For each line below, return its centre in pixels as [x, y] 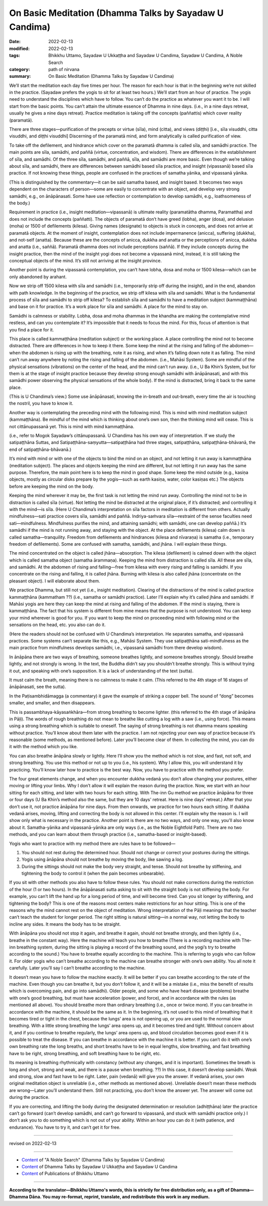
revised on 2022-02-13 [33, 1143]
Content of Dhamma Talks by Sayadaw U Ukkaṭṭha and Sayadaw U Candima [100, 1166]
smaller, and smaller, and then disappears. [52, 703]
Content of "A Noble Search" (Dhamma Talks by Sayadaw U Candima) [93, 1160]
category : [20, 69]
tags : [15, 56]
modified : [19, 48]
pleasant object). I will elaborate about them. [55, 581]
